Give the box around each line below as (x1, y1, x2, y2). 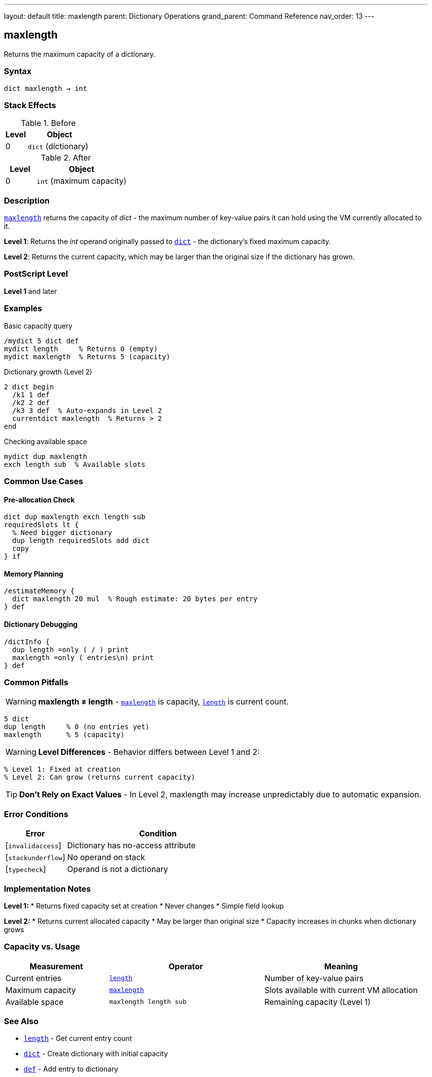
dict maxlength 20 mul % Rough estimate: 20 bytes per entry (12, 595, 258, 603)
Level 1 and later (4, 287, 57, 295)
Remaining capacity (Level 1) (264, 996, 371, 1007)
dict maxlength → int (4, 84, 87, 92)
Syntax (4, 66, 32, 77)
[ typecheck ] (5, 864, 46, 874)
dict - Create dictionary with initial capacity (24, 1049, 168, 1058)
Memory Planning (4, 569, 64, 578)
